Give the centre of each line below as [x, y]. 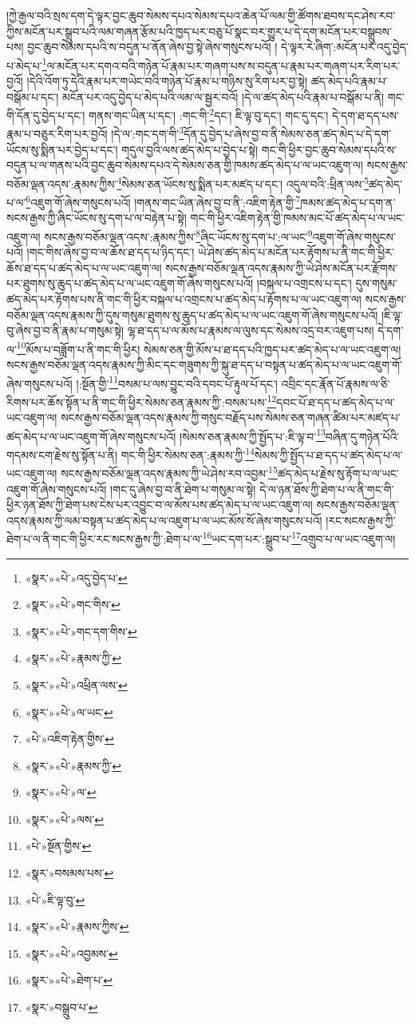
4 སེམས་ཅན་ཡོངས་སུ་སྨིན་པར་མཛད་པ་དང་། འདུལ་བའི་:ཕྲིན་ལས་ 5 [243, 182]
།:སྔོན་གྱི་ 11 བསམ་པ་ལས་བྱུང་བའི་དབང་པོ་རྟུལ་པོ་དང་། [177, 382]
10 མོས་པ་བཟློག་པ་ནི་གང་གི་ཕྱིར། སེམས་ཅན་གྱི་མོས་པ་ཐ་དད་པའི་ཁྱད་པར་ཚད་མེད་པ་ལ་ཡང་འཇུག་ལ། [209, 348]
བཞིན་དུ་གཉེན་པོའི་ [362, 436]
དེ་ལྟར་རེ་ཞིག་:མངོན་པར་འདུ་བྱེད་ [345, 47]
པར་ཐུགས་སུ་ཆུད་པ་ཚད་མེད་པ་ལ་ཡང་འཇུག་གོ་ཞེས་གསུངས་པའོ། [130, 283]
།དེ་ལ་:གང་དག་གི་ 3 [148, 133]
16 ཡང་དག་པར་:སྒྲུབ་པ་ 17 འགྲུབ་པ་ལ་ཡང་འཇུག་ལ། [299, 537]
